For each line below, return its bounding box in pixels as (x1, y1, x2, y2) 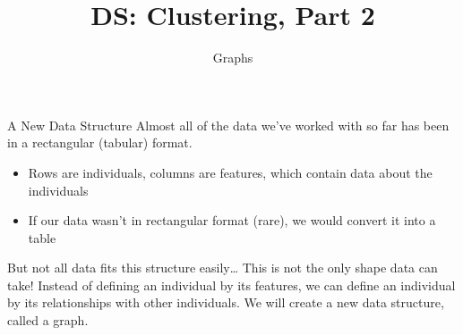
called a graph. (7, 311, 89, 330)
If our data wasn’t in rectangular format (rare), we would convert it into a (28, 211, 436, 230)
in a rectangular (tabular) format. (7, 133, 193, 152)
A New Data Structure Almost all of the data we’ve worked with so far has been (7, 115, 450, 134)
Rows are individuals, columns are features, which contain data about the (28, 163, 433, 181)
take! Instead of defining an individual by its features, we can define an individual (7, 275, 456, 294)
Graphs (212, 48, 253, 67)
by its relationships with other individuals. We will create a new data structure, (7, 293, 444, 312)
